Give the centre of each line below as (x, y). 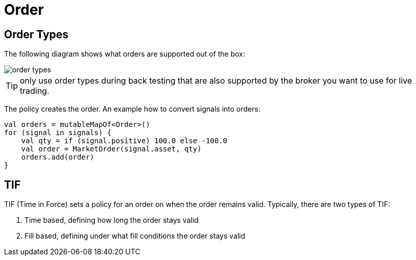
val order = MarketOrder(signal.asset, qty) (111, 149)
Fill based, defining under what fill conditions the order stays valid (135, 236)
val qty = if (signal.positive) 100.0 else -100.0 (124, 141)
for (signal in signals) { (58, 133)
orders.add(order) (58, 157)
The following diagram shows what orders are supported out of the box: (125, 54)
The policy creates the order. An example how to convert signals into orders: (132, 109)
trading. (35, 91)
